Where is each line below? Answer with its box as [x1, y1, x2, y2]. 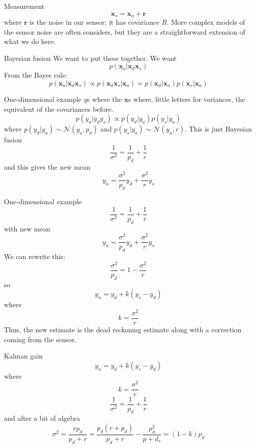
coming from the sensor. [4, 334, 77, 344]
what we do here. [4, 36, 56, 46]
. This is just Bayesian [184, 124, 252, 134]
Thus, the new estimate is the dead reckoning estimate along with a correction [4, 324, 242, 335]
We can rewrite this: [4, 251, 65, 262]
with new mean [4, 223, 50, 233]
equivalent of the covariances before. [4, 103, 114, 114]
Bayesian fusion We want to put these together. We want [4, 52, 177, 63]
